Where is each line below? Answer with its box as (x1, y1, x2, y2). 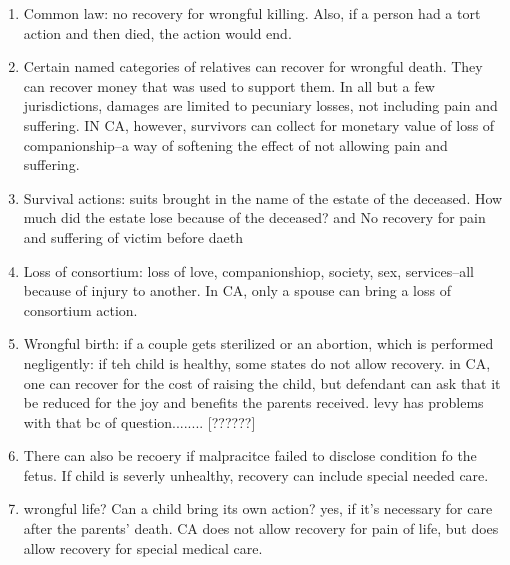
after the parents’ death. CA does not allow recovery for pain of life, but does (23, 518, 499, 539)
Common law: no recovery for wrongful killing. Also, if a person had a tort (23, 3, 481, 23)
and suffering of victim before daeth (23, 226, 243, 247)
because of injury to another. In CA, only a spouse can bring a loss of (23, 280, 451, 301)
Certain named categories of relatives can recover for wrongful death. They (23, 56, 483, 77)
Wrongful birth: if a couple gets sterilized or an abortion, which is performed (23, 333, 494, 354)
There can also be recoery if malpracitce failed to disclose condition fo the (23, 445, 477, 466)
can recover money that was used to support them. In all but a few (23, 75, 435, 96)
